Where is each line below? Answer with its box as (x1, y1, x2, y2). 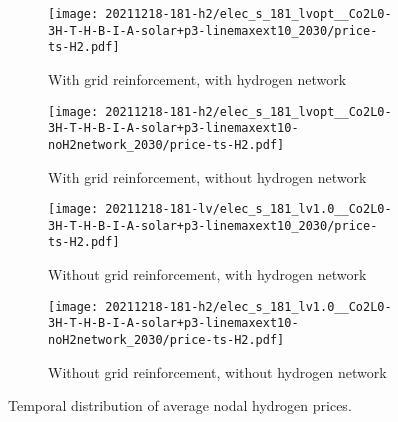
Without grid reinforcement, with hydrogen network (48, 264, 367, 285)
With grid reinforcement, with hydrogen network (48, 68, 347, 89)
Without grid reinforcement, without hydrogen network (48, 361, 387, 382)
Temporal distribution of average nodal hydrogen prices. (8, 395, 352, 416)
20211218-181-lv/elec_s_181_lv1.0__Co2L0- (105, 202, 392, 217)
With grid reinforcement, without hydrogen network (48, 166, 367, 187)
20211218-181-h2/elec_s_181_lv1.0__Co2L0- (105, 299, 392, 314)
